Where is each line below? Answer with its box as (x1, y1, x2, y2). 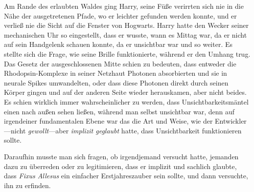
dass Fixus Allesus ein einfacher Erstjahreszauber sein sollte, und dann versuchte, (4, 171, 248, 181)
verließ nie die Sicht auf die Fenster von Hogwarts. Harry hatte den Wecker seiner (4, 20, 249, 30)
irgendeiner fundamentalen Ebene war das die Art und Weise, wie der (4, 116, 213, 126)
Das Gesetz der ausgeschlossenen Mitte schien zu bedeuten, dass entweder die (4, 58, 236, 68)
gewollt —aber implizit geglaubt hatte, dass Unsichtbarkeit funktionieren (28, 125, 242, 135)
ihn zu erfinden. (4, 180, 51, 190)
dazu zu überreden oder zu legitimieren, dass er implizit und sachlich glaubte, (4, 161, 237, 171)
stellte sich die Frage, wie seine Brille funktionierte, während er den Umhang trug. (4, 48, 251, 59)
